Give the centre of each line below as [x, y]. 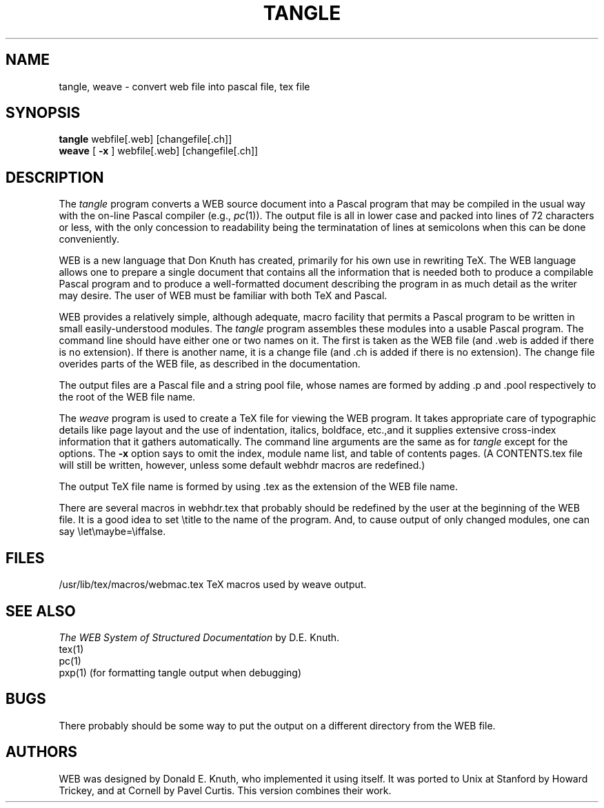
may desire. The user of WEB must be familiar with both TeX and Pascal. [223, 296]
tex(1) [71, 649]
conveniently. [89, 239]
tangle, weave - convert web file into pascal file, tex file [184, 86]
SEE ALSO [41, 611]
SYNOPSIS [43, 113]
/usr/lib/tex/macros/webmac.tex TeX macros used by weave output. [213, 585]
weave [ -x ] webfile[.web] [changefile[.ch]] [159, 151]
